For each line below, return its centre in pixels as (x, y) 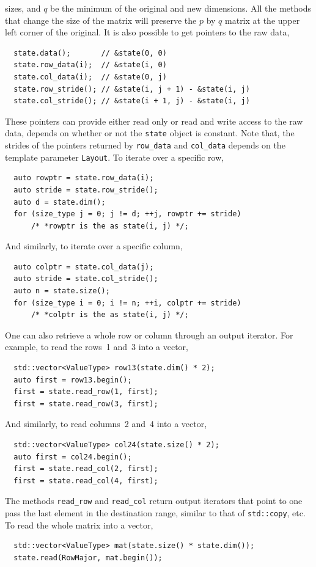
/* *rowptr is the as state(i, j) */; (110, 226)
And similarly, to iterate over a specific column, (94, 246)
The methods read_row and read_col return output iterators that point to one (154, 501)
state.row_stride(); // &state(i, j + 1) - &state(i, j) (132, 89)
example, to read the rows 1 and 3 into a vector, (97, 347)
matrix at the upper (263, 20)
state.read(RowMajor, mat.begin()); (88, 558)
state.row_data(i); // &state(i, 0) (90, 65)
